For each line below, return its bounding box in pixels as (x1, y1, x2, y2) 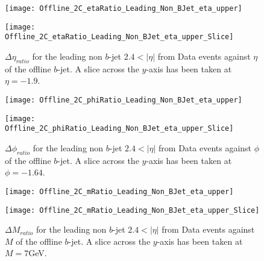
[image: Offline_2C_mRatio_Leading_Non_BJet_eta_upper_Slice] (5, 206, 260, 215)
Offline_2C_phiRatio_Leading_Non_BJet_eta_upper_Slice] (5, 124, 234, 133)
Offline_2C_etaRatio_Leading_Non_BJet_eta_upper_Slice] (5, 33, 234, 42)
